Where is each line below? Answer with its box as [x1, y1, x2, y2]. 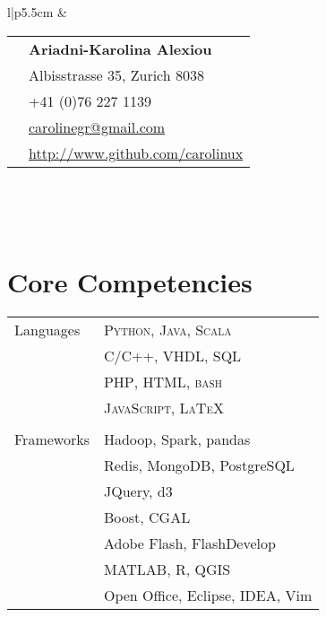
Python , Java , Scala [103, 318, 232, 340]
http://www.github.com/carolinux [29, 142, 244, 163]
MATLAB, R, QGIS [103, 558, 231, 579]
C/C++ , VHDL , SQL [103, 344, 242, 366]
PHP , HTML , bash [103, 370, 222, 392]
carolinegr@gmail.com [29, 116, 166, 137]
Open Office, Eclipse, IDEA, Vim [103, 584, 313, 605]
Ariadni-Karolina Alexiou [29, 38, 212, 59]
